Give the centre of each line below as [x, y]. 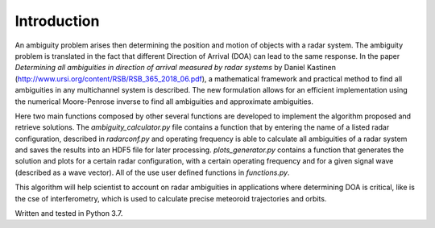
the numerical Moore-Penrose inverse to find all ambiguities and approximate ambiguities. [164, 102]
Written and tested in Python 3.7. [69, 213]
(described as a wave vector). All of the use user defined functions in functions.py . [152, 172]
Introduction [57, 21]
